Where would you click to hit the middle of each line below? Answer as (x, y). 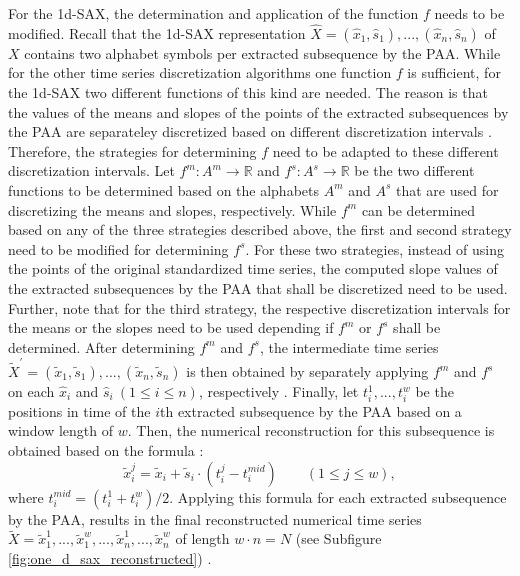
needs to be (469, 13)
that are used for (447, 189)
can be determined (418, 209)
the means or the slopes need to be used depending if (171, 327)
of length (202, 538)
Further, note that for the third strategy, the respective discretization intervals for (259, 307)
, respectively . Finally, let (278, 391)
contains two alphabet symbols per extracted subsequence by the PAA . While (262, 52)
